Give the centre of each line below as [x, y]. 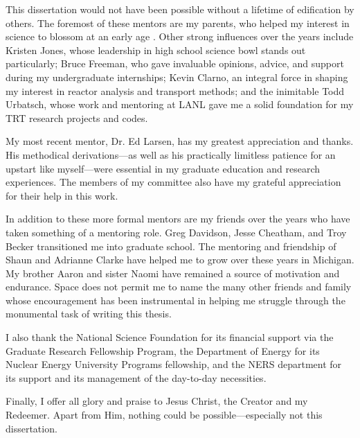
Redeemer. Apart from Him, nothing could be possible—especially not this [164, 415]
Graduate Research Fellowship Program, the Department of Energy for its [163, 350]
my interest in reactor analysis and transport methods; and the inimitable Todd [175, 90]
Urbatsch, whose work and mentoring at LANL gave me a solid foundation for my [180, 104]
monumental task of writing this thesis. [89, 314]
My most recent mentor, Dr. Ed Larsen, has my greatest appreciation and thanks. [180, 141]
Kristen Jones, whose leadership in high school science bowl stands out [156, 50]
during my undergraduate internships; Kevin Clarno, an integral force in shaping [177, 77]
